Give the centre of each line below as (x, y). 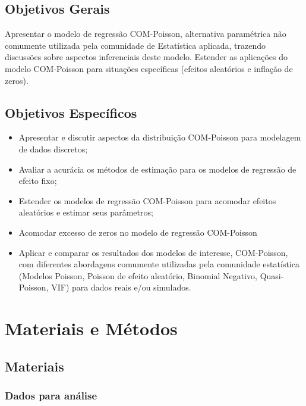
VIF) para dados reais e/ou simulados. (121, 287)
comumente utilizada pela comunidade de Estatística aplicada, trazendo (135, 45)
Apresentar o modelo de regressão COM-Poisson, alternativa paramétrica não (146, 34)
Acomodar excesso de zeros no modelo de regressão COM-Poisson (138, 232)
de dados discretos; (53, 149)
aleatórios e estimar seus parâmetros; (86, 212)
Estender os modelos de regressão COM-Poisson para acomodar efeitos (147, 200)
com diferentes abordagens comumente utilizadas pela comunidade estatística (159, 264)
